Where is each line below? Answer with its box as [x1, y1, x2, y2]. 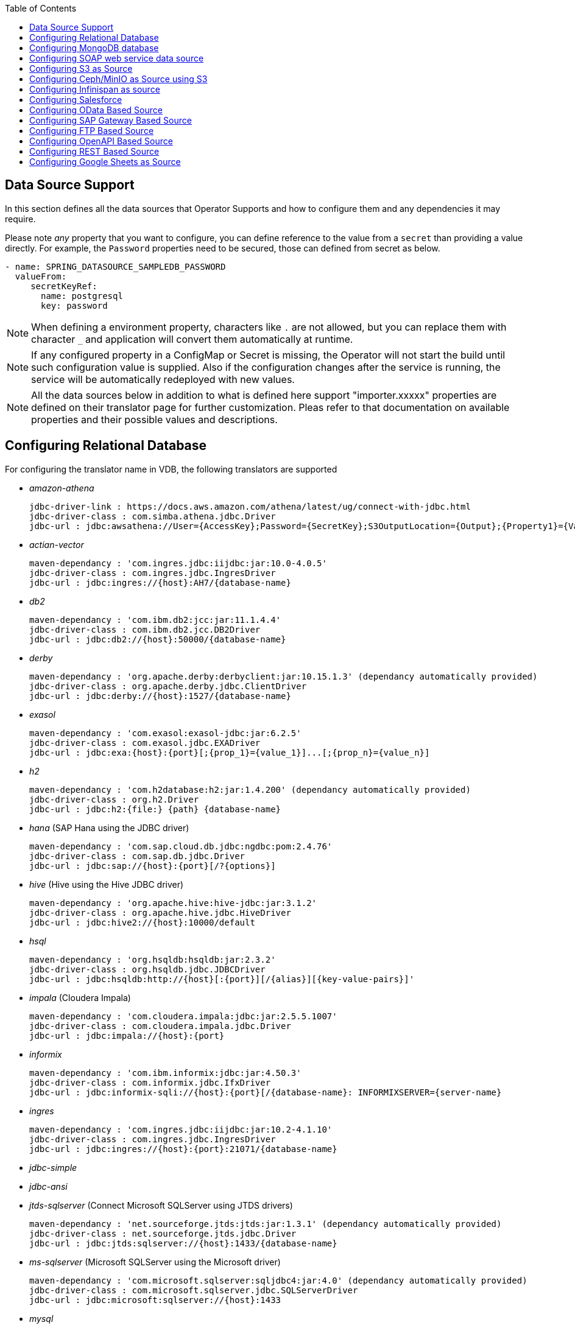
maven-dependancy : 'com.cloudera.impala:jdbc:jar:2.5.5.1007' [29, 1011, 337, 1021]
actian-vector [29, 539, 84, 550]
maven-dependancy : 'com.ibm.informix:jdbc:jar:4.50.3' [29, 1067, 302, 1078]
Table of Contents [5, 3, 77, 13]
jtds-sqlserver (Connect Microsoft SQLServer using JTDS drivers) [29, 1200, 293, 1210]
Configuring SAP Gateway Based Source [29, 115, 192, 125]
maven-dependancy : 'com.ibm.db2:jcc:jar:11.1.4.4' [29, 614, 281, 625]
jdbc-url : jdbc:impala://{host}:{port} [29, 1030, 225, 1041]
